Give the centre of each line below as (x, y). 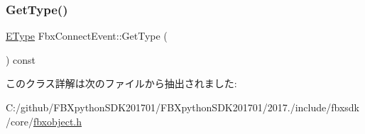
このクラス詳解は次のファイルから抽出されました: (121, 83)
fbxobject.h (58, 121)
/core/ (20, 121)
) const (21, 59)
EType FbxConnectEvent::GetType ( (87, 36)
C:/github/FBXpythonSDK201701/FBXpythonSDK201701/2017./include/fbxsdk (182, 107)
